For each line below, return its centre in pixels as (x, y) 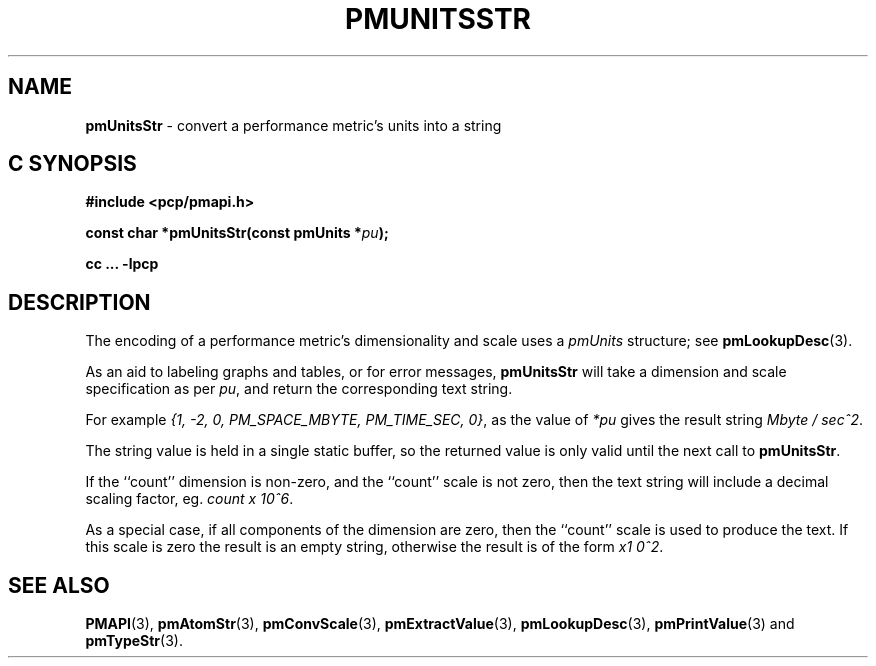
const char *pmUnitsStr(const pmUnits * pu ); (237, 233)
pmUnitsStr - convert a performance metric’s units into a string (293, 125)
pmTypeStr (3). (134, 641)
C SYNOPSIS (72, 164)
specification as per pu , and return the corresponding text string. (299, 389)
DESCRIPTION (79, 302)
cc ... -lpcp (122, 264)
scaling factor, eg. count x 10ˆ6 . (189, 499)
